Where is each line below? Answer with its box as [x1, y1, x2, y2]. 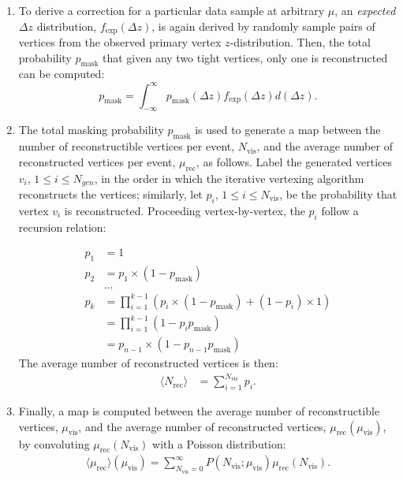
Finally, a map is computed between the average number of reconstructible [18, 403, 380, 419]
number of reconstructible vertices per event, [18, 138, 235, 154]
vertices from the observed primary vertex [18, 34, 222, 50]
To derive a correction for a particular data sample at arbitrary [18, 2, 325, 18]
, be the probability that [279, 185, 397, 202]
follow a [321, 202, 359, 218]
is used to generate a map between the [195, 121, 381, 138]
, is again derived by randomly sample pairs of [151, 17, 375, 34]
